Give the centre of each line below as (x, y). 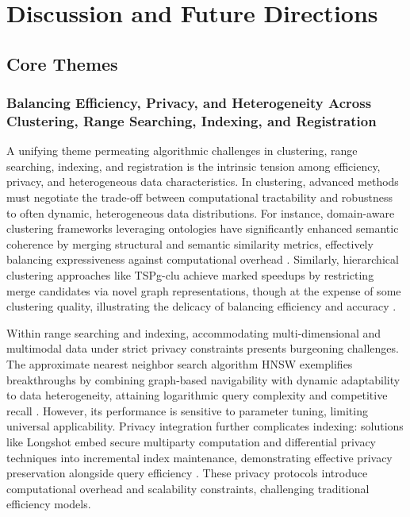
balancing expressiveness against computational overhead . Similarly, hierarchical (203, 259)
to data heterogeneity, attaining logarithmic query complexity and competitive (197, 395)
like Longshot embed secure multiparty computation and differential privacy (192, 441)
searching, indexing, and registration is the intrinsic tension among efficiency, (194, 166)
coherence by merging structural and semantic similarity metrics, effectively (190, 243)
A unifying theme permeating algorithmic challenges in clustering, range (182, 150)
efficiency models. (49, 504)
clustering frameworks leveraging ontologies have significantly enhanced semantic (203, 228)
